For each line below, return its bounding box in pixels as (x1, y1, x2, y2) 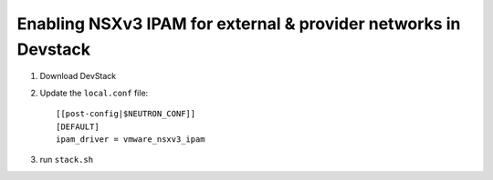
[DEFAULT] (56, 121, 100, 132)
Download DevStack (39, 71, 117, 82)
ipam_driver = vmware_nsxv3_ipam (56, 134, 205, 145)
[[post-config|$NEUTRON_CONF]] (56, 109, 196, 119)
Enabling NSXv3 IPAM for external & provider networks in (16, 14, 461, 34)
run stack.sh (39, 155, 94, 165)
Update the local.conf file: (39, 87, 149, 98)
